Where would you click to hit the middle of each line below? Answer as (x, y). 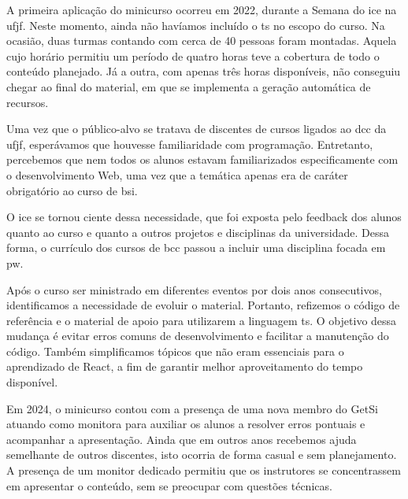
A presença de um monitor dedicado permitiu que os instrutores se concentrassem (204, 470)
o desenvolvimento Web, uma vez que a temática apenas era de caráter (177, 174)
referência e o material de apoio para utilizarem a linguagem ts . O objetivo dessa (202, 320)
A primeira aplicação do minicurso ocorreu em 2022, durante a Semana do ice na (202, 9)
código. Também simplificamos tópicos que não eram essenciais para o (175, 351)
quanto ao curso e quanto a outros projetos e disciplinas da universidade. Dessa (198, 232)
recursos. (28, 102)
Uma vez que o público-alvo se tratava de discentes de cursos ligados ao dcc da (197, 129)
